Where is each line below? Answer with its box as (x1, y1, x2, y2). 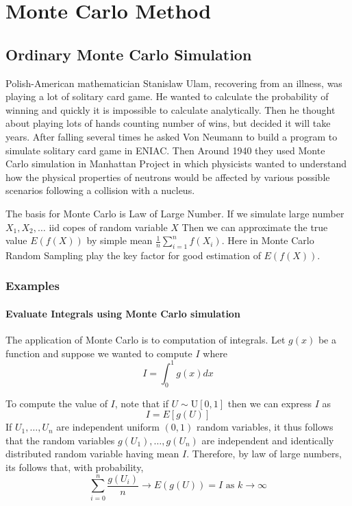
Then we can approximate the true (181, 219, 328, 234)
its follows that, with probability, (5, 460, 144, 474)
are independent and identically (201, 433, 334, 447)
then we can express (227, 396, 312, 410)
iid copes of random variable (49, 219, 168, 234)
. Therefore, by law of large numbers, (186, 446, 342, 461)
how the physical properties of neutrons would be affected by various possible (5, 169, 330, 184)
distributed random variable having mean (5, 446, 179, 461)
